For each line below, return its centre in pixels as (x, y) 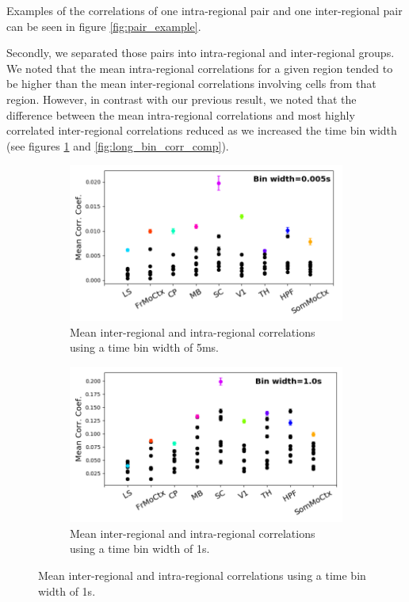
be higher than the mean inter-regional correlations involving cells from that (191, 84)
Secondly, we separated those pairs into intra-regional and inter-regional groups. (201, 53)
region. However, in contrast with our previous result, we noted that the (182, 99)
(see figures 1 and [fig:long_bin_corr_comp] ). (118, 145)
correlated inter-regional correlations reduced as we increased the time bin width (202, 130)
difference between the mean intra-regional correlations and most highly (181, 114)
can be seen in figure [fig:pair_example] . (104, 26)
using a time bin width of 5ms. (144, 347)
